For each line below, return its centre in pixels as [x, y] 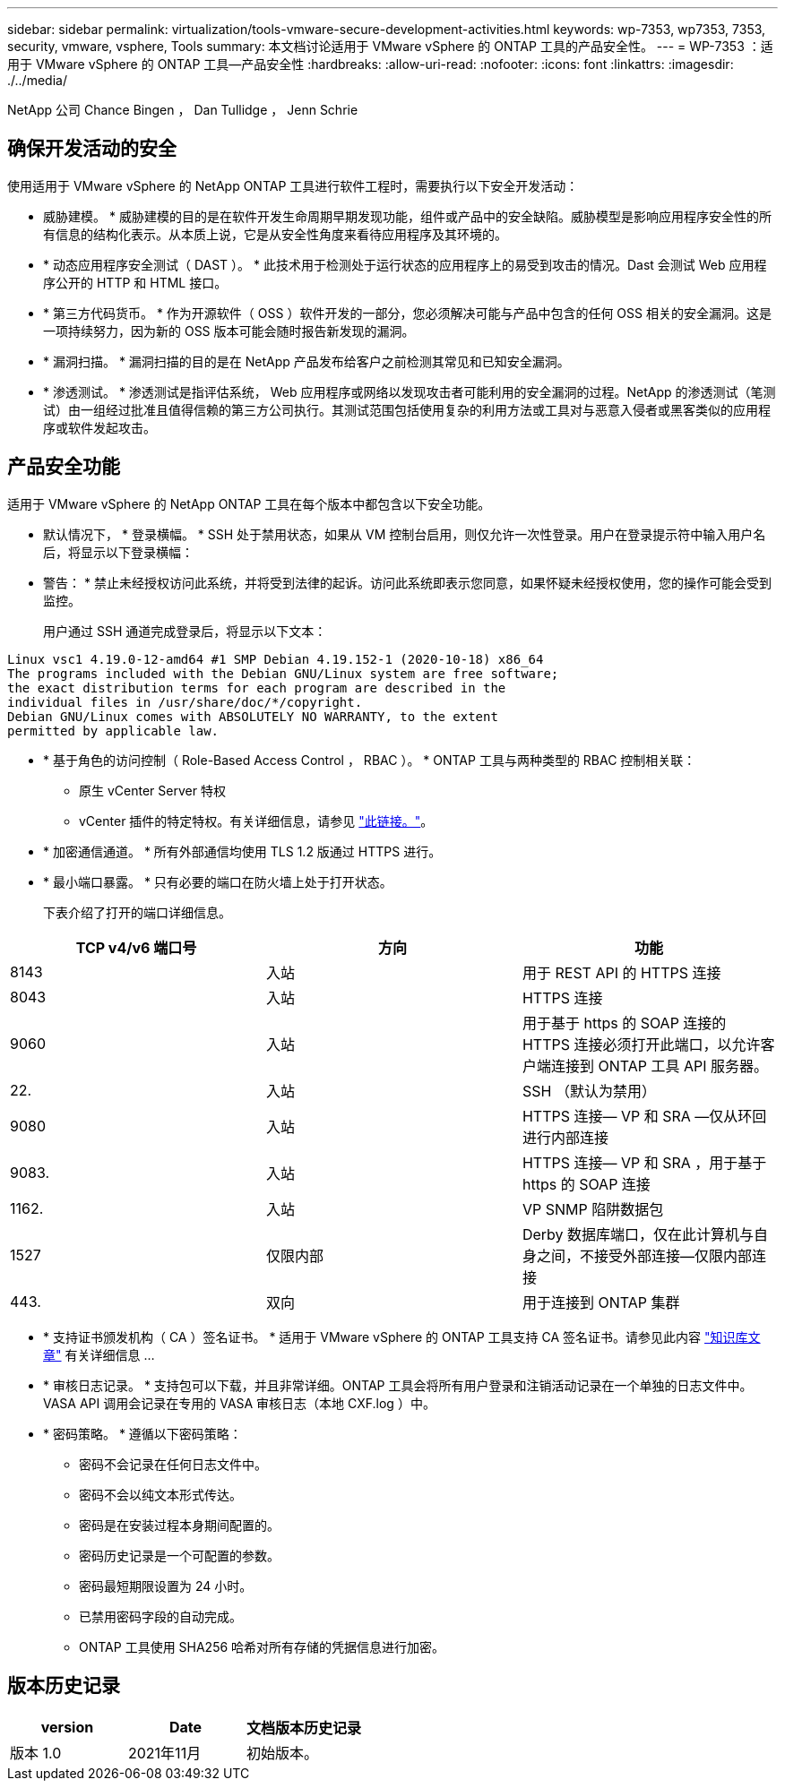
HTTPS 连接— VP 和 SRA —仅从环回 [644, 1116]
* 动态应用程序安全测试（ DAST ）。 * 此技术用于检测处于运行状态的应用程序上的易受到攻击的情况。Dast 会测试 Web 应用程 [405, 264]
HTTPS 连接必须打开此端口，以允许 [641, 1044]
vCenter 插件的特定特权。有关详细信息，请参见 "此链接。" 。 [256, 821]
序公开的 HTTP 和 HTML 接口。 [135, 282]
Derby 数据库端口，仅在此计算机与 [638, 1234]
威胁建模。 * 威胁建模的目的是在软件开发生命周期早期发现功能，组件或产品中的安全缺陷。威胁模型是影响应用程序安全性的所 [407, 216]
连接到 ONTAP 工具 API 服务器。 [660, 1066]
